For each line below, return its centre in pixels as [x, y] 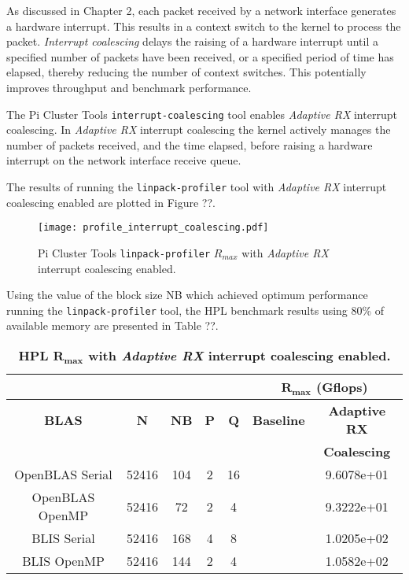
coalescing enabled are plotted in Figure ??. [111, 202]
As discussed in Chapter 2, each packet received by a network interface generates [201, 10]
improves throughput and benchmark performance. [129, 87]
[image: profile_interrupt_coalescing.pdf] [153, 228]
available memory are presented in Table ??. [112, 325]
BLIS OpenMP [63, 561]
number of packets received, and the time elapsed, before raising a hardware [190, 144]
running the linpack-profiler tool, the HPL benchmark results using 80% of [195, 310]
